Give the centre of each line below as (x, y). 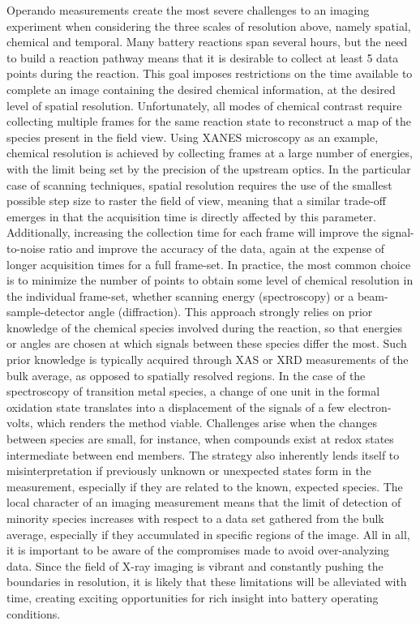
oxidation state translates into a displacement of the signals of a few (176, 407)
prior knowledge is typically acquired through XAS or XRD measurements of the (208, 360)
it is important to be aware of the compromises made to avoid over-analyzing (198, 550)
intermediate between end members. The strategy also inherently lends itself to (203, 454)
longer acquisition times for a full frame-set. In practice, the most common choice (209, 264)
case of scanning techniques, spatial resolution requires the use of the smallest (199, 184)
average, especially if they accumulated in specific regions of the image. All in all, (208, 534)
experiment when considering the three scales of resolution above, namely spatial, (209, 26)
